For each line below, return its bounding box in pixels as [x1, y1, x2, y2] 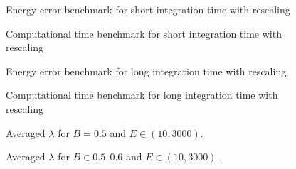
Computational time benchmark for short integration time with [6, 26, 282, 40]
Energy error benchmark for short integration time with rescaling [6, 2, 290, 16]
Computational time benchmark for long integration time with [6, 87, 278, 102]
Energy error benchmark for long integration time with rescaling [6, 63, 287, 78]
